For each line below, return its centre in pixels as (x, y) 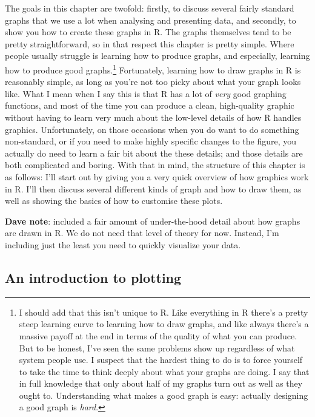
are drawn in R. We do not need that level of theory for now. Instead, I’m (142, 233)
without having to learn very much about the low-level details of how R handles (153, 117)
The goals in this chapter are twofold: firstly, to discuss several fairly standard (150, 8)
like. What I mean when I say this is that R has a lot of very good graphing (146, 93)
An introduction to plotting (93, 277)
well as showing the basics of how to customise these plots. (114, 201)
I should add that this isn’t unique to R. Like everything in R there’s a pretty (164, 312)
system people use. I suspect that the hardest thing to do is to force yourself (161, 360)
